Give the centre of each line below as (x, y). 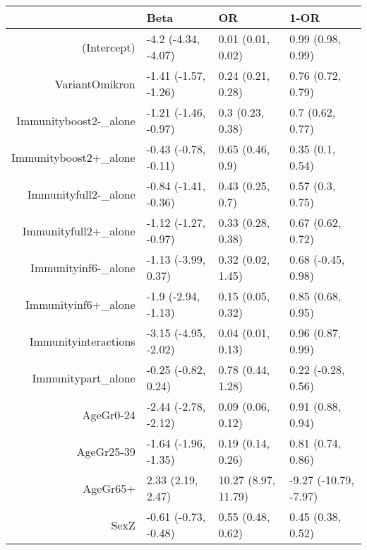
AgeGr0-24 (109, 414)
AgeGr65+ (109, 488)
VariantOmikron (95, 83)
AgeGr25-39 (106, 451)
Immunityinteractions (82, 341)
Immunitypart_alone (84, 378)
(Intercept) (109, 47)
